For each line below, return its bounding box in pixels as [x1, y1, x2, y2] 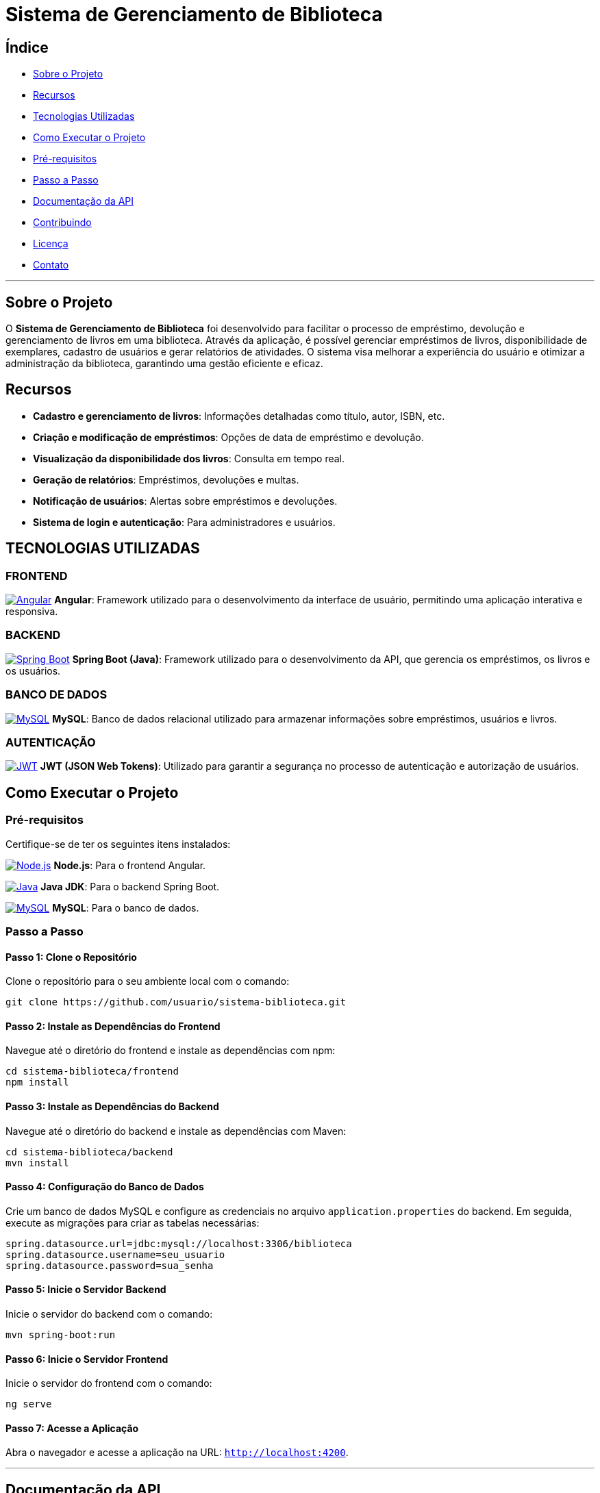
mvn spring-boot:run [5, 1329, 116, 1341]
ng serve [5, 1398, 52, 1410]
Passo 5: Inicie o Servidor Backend [5, 1283, 166, 1296]
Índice [5, 38, 49, 56]
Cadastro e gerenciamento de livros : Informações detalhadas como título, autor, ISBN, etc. [33, 410, 445, 422]
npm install [5, 1077, 69, 1088]
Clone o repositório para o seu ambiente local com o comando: [5, 975, 290, 988]
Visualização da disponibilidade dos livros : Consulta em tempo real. [33, 452, 345, 464]
